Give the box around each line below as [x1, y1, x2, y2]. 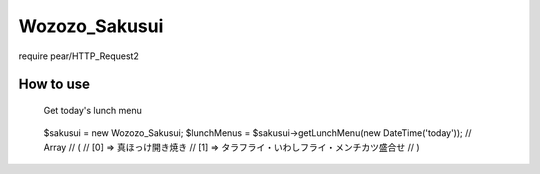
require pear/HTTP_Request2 [18, 50, 139, 62]
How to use [18, 76, 90, 93]
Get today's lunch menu [43, 104, 142, 116]
